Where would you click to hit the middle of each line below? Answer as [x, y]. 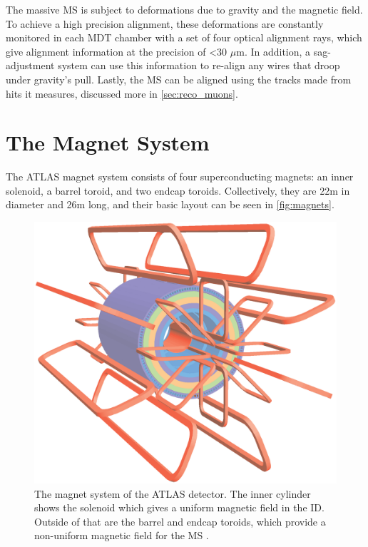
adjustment [30, 65]
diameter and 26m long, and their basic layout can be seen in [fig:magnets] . [170, 204]
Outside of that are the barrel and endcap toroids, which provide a [180, 521]
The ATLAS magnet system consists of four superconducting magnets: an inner [180, 177]
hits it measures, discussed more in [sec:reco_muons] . [122, 93]
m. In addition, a [274, 51]
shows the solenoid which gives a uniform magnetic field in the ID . [179, 507]
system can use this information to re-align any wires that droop [199, 65]
